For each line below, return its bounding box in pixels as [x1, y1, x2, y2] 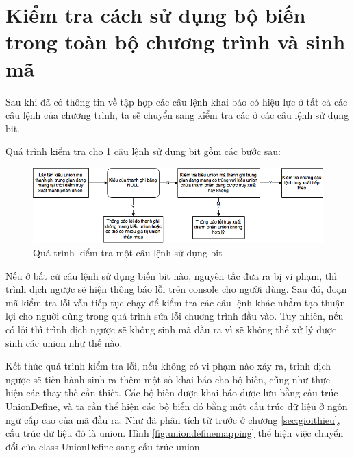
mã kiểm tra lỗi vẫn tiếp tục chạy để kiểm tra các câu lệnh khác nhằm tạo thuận [5, 295, 346, 309]
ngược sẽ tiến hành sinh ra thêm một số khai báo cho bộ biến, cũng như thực [5, 372, 330, 386]
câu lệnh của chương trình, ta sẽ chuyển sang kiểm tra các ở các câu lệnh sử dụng [5, 108, 349, 122]
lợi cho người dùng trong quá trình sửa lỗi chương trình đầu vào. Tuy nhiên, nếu [5, 309, 344, 323]
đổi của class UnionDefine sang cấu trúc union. [5, 439, 203, 453]
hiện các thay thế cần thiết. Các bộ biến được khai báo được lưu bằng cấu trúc [5, 385, 338, 400]
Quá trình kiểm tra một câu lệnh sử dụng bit [33, 245, 223, 259]
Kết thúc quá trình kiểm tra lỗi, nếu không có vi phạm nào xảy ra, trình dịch [5, 359, 331, 373]
